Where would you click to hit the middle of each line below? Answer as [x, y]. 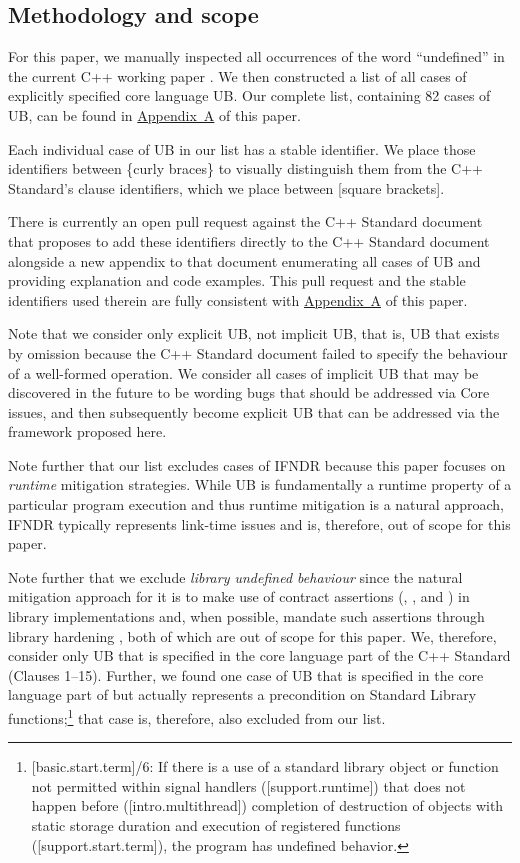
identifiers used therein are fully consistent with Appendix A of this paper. [238, 299]
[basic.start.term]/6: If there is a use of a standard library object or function [265, 766]
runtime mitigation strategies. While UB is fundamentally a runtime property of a [260, 484]
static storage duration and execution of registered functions [216, 825]
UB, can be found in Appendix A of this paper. [154, 114]
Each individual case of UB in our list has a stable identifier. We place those [242, 148]
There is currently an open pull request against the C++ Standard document [245, 221]
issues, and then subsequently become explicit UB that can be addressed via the [254, 411]
